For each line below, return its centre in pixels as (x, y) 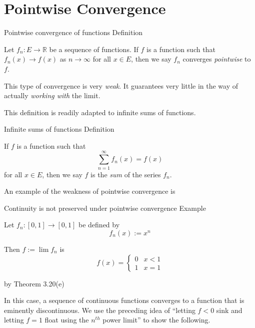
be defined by (99, 225)
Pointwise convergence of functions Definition (73, 32)
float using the (67, 320)
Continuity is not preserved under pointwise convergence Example (105, 208)
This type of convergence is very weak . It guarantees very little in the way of (121, 85)
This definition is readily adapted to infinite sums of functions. (100, 112)
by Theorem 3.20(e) (34, 283)
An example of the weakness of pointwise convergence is (90, 191)
